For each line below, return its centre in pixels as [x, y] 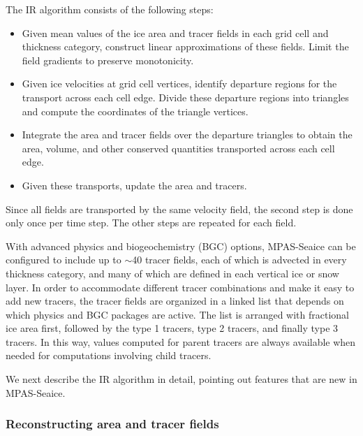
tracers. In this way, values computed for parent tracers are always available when [181, 341]
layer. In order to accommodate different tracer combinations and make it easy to [180, 287]
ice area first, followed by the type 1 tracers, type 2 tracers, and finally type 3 [172, 328]
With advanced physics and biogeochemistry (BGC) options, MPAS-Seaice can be [181, 246]
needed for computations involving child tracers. [109, 355]
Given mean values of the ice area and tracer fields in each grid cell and [175, 32]
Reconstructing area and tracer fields [112, 424]
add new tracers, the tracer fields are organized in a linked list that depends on [175, 301]
